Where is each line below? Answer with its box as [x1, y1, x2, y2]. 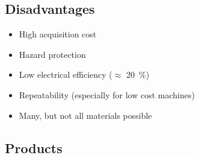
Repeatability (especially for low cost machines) [19, 88, 195, 101]
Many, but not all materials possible [19, 109, 152, 121]
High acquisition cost [19, 28, 97, 40]
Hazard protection [19, 48, 86, 60]
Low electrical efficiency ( [19, 68, 112, 81]
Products [5, 138, 63, 157]
